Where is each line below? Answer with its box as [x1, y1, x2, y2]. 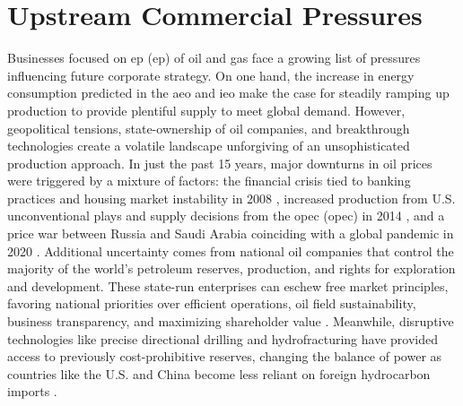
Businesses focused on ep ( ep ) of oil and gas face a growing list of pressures [7, 48, 421, 67]
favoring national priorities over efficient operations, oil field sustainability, [7, 294, 416, 313]
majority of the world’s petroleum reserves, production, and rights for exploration [7, 259, 456, 278]
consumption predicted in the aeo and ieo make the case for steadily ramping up [7, 83, 450, 102]
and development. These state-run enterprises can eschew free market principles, [7, 276, 449, 295]
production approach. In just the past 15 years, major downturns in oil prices [7, 153, 432, 172]
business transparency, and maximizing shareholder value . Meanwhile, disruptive [7, 312, 454, 331]
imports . [7, 382, 57, 401]
